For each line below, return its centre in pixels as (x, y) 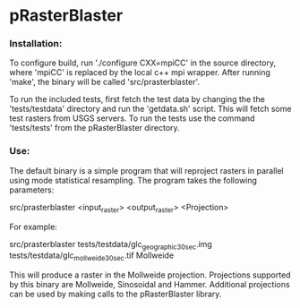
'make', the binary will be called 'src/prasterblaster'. (104, 82)
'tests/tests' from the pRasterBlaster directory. (95, 128)
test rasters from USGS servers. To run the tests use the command (132, 118)
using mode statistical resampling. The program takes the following (133, 180)
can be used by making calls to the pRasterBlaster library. (116, 294)
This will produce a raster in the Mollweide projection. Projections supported (150, 275)
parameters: (32, 190)
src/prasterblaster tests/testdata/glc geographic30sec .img (111, 245)
